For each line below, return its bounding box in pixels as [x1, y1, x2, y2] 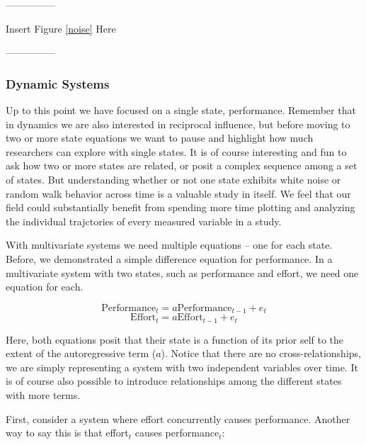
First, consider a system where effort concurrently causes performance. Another [6, 411, 350, 426]
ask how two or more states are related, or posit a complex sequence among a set [6, 158, 358, 173]
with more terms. [6, 388, 81, 402]
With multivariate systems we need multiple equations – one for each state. [6, 237, 333, 252]
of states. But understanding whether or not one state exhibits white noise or [6, 171, 341, 186]
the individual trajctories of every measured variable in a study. [6, 213, 282, 228]
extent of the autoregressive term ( [6, 346, 156, 361]
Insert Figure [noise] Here [6, 21, 116, 35]
